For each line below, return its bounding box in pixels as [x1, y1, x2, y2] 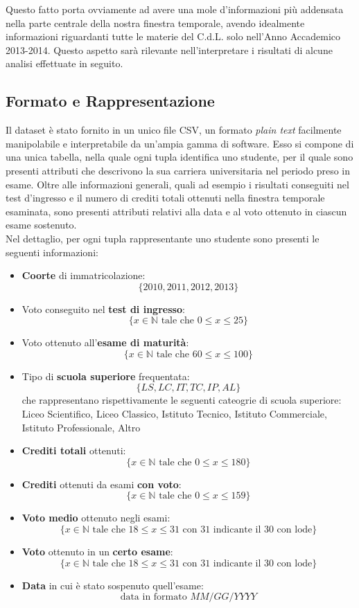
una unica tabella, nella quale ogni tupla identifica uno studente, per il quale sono [6, 150, 353, 164]
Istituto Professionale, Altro [21, 420, 141, 434]
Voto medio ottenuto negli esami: [21, 510, 170, 525]
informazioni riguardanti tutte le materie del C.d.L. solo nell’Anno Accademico [6, 29, 341, 44]
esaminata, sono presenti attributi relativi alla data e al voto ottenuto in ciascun [6, 204, 347, 218]
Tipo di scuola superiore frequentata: [21, 368, 190, 383]
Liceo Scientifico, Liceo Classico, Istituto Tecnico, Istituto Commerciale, [21, 406, 327, 421]
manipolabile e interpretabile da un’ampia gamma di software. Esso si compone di [6, 136, 354, 150]
